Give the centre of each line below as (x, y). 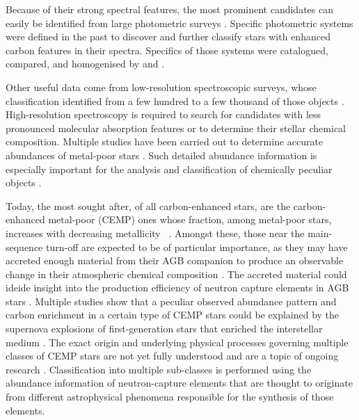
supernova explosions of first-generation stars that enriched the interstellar (164, 329)
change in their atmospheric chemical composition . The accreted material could (176, 274)
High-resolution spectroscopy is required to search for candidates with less (163, 114)
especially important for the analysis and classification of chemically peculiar (169, 169)
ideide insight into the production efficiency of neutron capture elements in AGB (177, 288)
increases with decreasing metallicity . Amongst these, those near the (155, 233)
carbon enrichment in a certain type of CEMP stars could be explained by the (173, 315)
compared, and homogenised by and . (85, 64)
